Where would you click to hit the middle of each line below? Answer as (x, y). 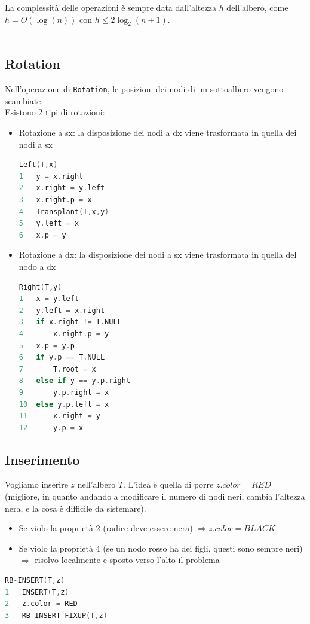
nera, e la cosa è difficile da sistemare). (76, 508)
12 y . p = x (51, 427)
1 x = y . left (49, 299)
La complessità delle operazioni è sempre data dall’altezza (111, 7)
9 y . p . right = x (64, 392)
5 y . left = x (49, 223)
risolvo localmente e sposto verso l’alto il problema (127, 560)
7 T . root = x (57, 369)
